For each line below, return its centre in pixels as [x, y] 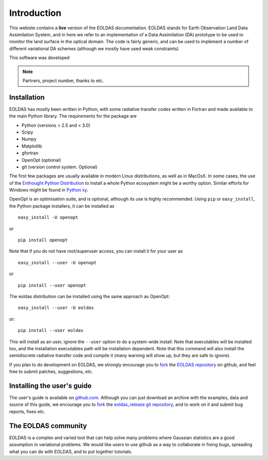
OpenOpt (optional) [41, 160]
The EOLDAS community [48, 425]
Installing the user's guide [50, 386]
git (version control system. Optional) [60, 167]
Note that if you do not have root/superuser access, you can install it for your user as [96, 251]
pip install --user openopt [52, 285]
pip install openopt [43, 240]
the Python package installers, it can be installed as [62, 206]
